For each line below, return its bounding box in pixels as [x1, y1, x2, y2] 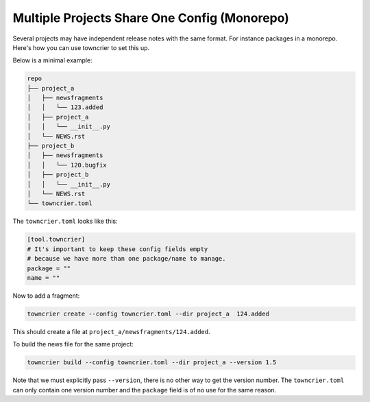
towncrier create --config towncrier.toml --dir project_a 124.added [27, 309, 270, 318]
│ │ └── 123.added [27, 104, 103, 111]
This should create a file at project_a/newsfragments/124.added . [12, 327, 210, 335]
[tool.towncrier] [27, 235, 86, 244]
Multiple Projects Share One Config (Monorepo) [12, 10, 289, 25]
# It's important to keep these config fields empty [27, 245, 208, 253]
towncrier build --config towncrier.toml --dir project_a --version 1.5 [27, 359, 277, 366]
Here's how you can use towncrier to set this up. [12, 43, 150, 51]
